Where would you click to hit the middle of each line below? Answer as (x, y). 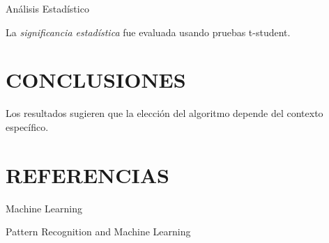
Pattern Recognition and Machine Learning (98, 232)
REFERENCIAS (88, 174)
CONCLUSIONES (96, 80)
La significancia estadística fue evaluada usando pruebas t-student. (148, 32)
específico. (27, 126)
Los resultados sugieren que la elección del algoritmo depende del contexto (164, 113)
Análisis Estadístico (47, 8)
